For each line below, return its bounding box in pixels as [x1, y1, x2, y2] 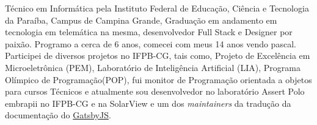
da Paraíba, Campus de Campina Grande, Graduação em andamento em [5, 13, 277, 26]
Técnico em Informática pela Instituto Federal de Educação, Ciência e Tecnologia [5, 2, 309, 14]
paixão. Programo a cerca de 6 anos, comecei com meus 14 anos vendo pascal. [5, 37, 296, 50]
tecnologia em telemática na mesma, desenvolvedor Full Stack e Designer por [5, 25, 293, 38]
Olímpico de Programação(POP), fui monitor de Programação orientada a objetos [5, 73, 312, 86]
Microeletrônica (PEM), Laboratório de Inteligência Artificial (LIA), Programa [5, 61, 301, 73]
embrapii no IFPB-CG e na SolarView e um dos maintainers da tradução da [5, 96, 291, 109]
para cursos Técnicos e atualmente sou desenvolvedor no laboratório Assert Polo [5, 85, 305, 98]
